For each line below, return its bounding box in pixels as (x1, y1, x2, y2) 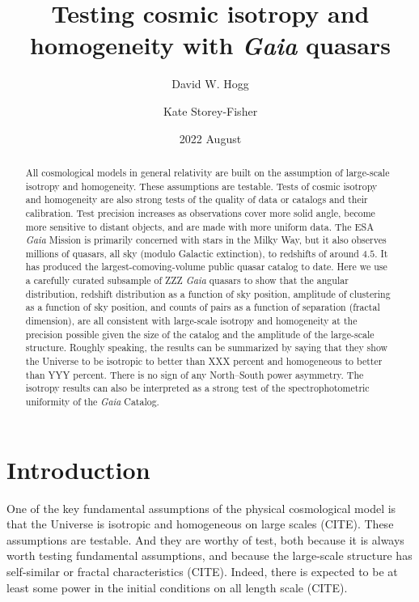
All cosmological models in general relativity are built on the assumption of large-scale (25, 165, 390, 179)
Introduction (6, 452, 150, 485)
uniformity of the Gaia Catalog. (25, 395, 159, 409)
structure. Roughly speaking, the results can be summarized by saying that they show (25, 341, 388, 354)
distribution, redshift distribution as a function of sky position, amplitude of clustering (25, 286, 391, 300)
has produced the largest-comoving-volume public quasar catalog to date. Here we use (25, 260, 387, 273)
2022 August (179, 129, 242, 146)
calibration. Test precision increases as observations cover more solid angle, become (25, 206, 375, 219)
